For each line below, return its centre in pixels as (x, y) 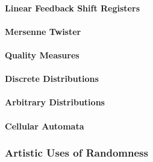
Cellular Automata (45, 126)
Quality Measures (42, 55)
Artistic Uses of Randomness (76, 153)
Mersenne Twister (43, 31)
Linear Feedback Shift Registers (72, 8)
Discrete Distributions (52, 79)
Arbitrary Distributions (55, 102)
